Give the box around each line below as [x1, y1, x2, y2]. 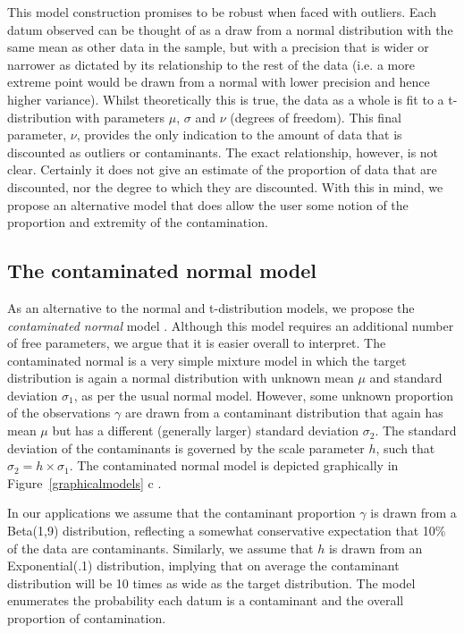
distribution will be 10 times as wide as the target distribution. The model [7, 573, 416, 592]
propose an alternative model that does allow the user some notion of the [7, 195, 409, 214]
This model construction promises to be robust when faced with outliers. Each [7, 3, 436, 21]
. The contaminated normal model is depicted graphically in [69, 456, 399, 475]
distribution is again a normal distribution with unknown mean [7, 368, 354, 387]
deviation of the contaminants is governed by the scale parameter [7, 438, 365, 457]
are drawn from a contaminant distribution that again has [124, 403, 443, 422]
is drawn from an [328, 538, 423, 557]
